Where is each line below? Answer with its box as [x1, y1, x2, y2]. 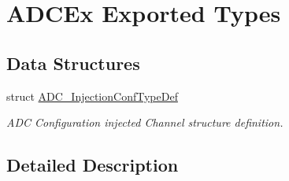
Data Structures [6, 50, 140, 75]
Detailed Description [6, 153, 179, 177]
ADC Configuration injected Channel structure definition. [6, 114, 283, 131]
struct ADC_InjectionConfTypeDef [6, 87, 178, 104]
